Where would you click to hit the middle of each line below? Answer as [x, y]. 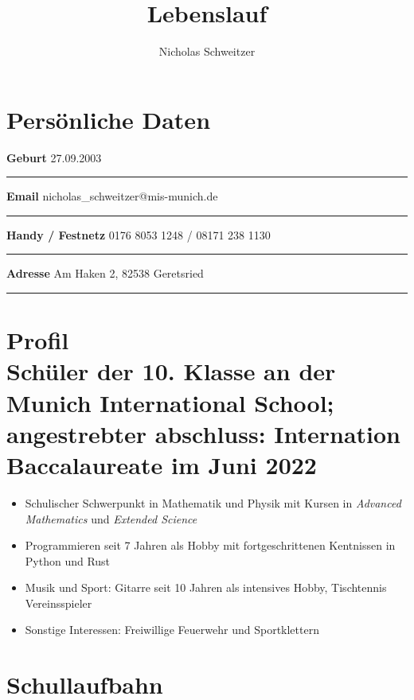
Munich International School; [170, 402]
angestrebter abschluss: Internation [204, 433]
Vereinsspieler [59, 603]
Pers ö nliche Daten [109, 119]
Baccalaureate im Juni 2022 [162, 464]
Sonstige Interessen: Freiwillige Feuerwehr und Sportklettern [172, 630]
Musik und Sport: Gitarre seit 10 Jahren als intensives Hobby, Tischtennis [206, 587]
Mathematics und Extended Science [111, 518]
